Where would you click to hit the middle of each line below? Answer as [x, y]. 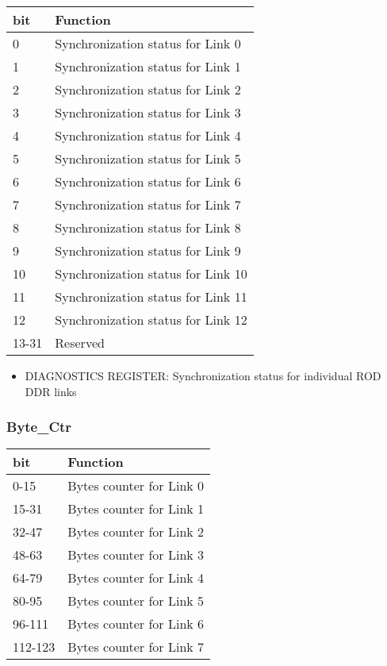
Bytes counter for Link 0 [136, 486]
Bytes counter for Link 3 [136, 555]
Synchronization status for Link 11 [151, 296]
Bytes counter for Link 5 [136, 601]
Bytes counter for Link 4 [136, 578]
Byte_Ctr [39, 427]
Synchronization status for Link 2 [148, 89]
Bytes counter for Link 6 [136, 624]
